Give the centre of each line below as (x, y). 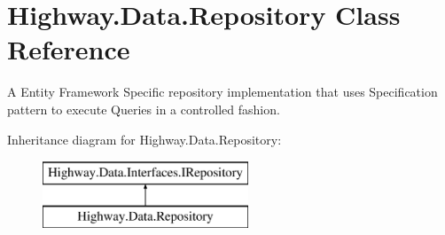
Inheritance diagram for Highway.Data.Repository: (144, 139)
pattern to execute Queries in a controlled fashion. (144, 109)
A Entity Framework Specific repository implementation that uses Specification (222, 92)
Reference (69, 49)
